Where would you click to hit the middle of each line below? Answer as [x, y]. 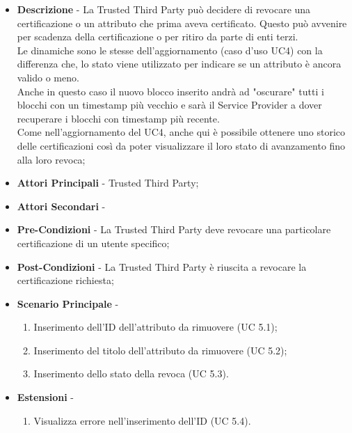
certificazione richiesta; [65, 280]
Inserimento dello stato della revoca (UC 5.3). [131, 373]
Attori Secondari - [61, 206]
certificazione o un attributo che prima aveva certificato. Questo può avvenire [182, 23]
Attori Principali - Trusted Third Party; [108, 183]
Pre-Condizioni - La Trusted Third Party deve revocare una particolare [174, 229]
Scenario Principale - [68, 303]
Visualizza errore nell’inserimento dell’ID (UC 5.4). [142, 420]
